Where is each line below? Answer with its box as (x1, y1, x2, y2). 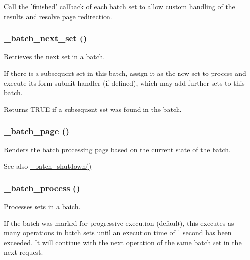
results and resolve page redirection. (4, 11, 112, 21)
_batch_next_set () (4, 32, 87, 44)
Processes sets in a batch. (4, 201, 81, 211)
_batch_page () (4, 125, 70, 137)
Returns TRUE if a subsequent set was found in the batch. (4, 104, 182, 114)
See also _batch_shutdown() (4, 161, 92, 171)
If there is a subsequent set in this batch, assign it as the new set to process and (4, 68, 246, 78)
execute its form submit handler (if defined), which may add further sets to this (4, 77, 245, 88)
